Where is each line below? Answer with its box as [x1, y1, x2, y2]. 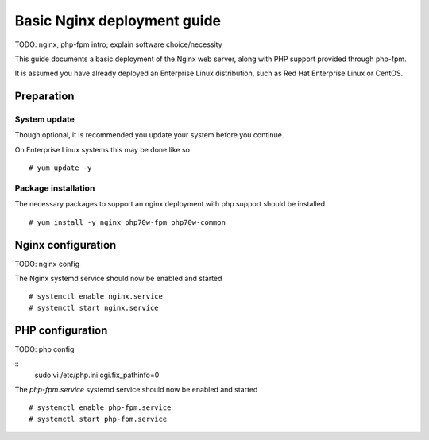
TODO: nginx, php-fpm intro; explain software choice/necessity [14, 40, 222, 49]
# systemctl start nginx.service [29, 303, 159, 312]
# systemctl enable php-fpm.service [29, 403, 172, 412]
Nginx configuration [14, 238, 117, 252]
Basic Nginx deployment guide [14, 12, 222, 29]
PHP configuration [14, 323, 108, 337]
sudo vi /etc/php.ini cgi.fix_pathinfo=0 [34, 370, 160, 380]
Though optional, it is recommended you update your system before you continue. [14, 130, 284, 140]
